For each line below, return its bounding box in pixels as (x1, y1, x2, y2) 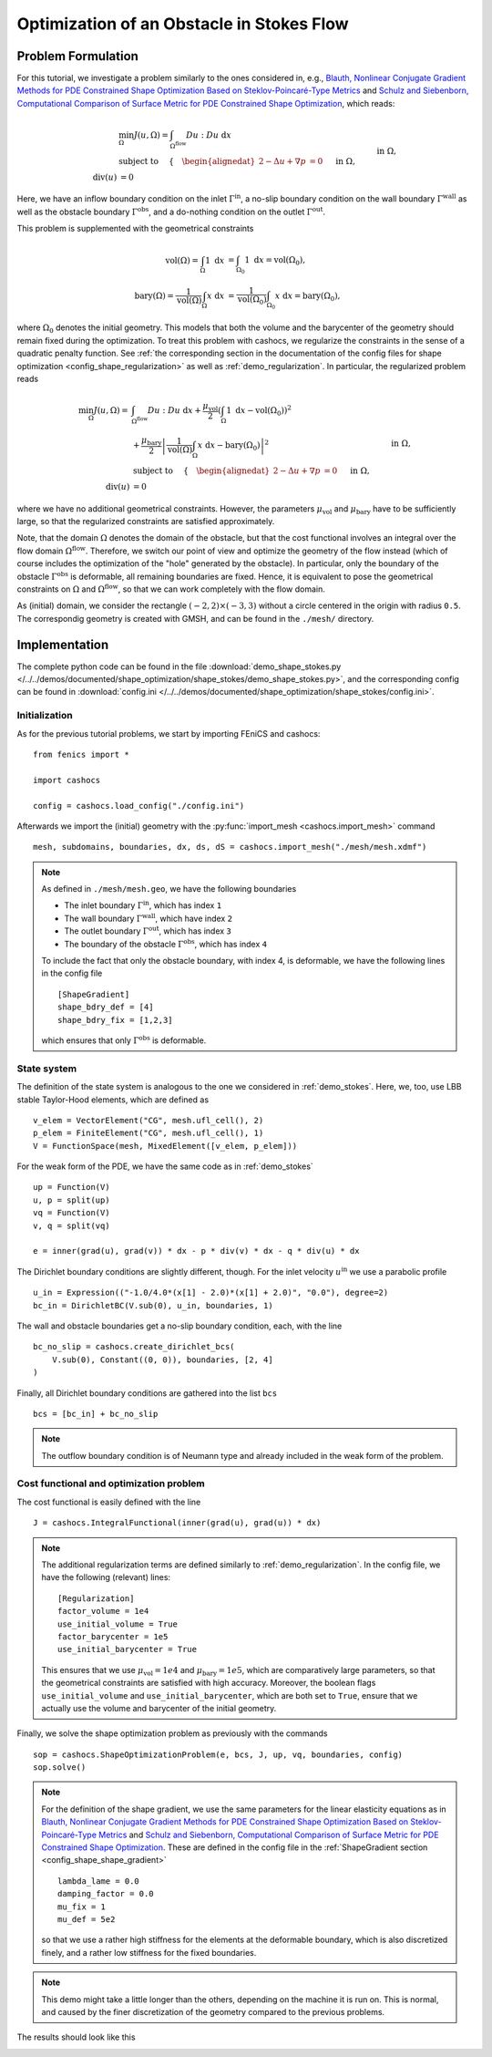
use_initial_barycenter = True (57, 1644, 198, 1655)
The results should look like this (16, 2031, 136, 2042)
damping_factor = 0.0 (57, 1888, 154, 1899)
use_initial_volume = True (57, 1618, 178, 1629)
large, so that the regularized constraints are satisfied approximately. (16, 515, 275, 526)
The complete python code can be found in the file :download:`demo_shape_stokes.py (16, 661, 342, 672)
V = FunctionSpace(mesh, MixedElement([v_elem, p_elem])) (33, 1141, 298, 1151)
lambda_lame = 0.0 (57, 1876, 140, 1886)
